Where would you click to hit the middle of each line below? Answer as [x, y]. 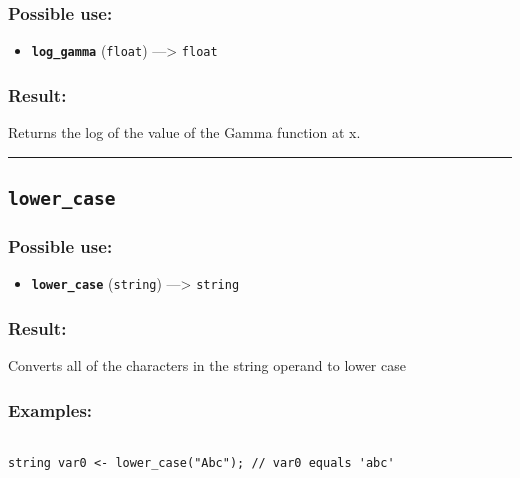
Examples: [50, 409]
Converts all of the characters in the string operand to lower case [207, 365]
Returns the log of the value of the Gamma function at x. [184, 132]
